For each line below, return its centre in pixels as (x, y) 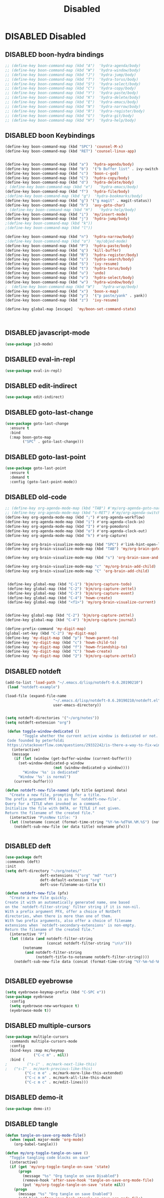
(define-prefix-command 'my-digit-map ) (46, 629)
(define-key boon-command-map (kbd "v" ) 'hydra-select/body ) (70, 278)
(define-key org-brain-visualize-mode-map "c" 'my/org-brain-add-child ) (81, 567)
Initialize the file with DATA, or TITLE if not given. (63, 809)
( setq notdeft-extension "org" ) (38, 723)
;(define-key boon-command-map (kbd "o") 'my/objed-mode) (66, 241)
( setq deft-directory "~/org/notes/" (43, 871)
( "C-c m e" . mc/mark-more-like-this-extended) (74, 1073)
